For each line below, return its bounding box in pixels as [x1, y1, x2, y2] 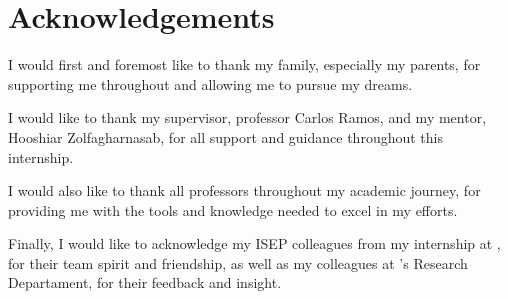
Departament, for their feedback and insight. [8, 272, 282, 293]
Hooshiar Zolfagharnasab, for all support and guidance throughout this [8, 126, 443, 147]
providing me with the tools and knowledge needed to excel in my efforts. [8, 199, 458, 220]
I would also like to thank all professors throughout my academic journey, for [8, 180, 481, 201]
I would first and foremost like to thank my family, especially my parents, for [8, 54, 481, 75]
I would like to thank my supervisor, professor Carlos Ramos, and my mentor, [8, 107, 487, 128]
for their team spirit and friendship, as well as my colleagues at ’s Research [8, 252, 468, 273]
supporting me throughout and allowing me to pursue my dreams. [8, 73, 413, 94]
